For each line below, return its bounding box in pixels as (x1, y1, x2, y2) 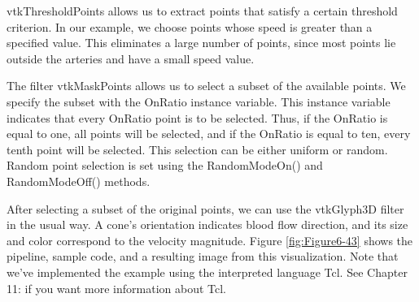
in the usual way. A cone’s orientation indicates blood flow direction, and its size (7, 216, 408, 233)
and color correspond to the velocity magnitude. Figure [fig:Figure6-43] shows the (7, 231, 413, 248)
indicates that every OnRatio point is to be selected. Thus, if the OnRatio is (7, 109, 388, 126)
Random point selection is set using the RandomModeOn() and (7, 157, 323, 174)
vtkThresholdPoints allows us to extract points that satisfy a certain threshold (7, 2, 398, 19)
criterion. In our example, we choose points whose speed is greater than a (7, 18, 373, 35)
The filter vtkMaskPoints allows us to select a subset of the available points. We (7, 77, 406, 94)
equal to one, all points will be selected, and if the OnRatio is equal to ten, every (7, 125, 411, 142)
